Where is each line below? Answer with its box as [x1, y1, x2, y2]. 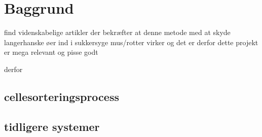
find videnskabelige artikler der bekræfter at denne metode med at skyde [4, 27, 231, 38]
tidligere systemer [4, 118, 100, 134]
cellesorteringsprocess [4, 88, 119, 104]
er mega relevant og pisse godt [4, 47, 98, 57]
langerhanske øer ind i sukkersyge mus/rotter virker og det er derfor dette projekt [4, 37, 258, 47]
